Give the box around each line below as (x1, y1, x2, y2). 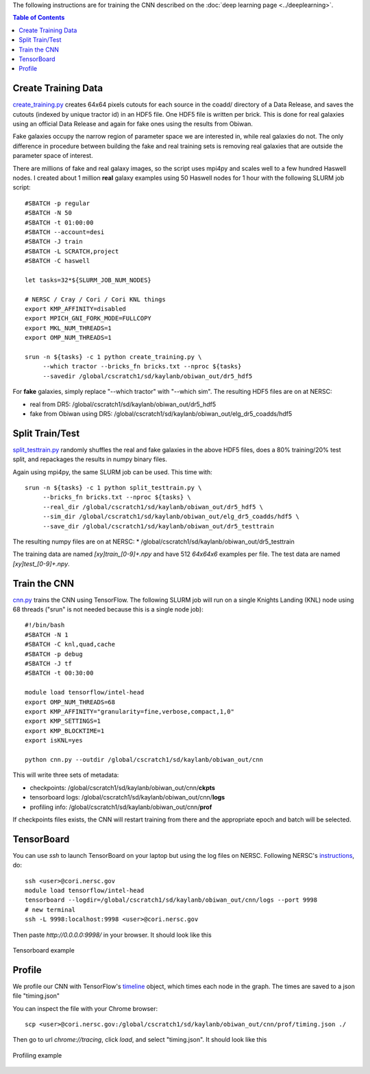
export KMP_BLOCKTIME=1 (25, 727, 105, 734)
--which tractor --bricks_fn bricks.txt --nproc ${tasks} (42, 362, 242, 371)
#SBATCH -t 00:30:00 (25, 669, 94, 677)
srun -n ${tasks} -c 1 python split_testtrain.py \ (25, 484, 202, 492)
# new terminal (25, 906, 76, 913)
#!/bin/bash (25, 621, 65, 629)
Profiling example (12, 1051, 62, 1060)
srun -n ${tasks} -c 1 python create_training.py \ (25, 353, 202, 361)
